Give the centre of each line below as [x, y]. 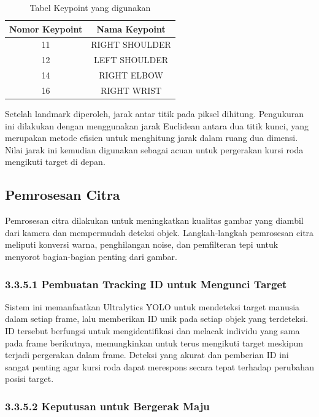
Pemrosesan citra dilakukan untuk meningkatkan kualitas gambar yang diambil [154, 220]
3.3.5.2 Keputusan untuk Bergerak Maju [107, 406]
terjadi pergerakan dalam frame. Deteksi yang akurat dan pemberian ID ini [147, 355]
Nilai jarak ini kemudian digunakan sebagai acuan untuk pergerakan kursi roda [154, 149]
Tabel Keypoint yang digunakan [90, 7]
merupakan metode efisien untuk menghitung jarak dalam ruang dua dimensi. [152, 138]
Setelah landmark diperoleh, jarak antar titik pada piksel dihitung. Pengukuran [155, 114]
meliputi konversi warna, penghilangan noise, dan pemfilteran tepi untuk [142, 244]
